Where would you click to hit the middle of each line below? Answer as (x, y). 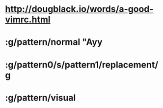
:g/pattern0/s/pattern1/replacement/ (82, 65)
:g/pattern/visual (41, 98)
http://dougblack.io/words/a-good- (79, 9)
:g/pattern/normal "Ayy (54, 42)
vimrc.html (28, 19)
